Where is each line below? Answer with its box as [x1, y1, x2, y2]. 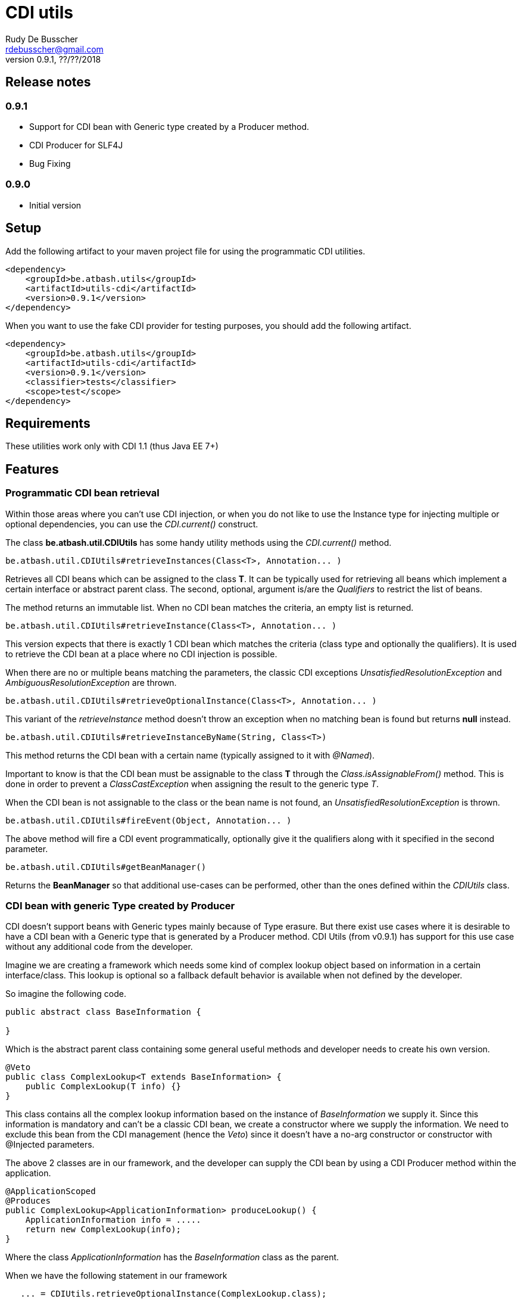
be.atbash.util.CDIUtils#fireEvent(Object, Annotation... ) [5, 815, 292, 825]
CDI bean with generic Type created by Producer [5, 900, 235, 912]
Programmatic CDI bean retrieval [5, 487, 160, 499]
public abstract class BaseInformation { [5, 1007, 201, 1017]
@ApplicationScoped [5, 1186, 96, 1197]
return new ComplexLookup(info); [25, 1225, 182, 1235]
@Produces [5, 1196, 51, 1206]
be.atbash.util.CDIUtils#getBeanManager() [5, 862, 207, 872]
